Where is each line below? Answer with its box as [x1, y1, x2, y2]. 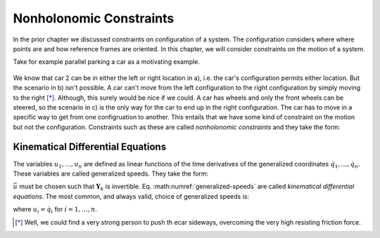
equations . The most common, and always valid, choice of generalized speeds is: [13, 192, 250, 200]
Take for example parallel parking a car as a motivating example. [13, 58, 201, 66]
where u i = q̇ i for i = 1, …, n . [13, 205, 98, 215]
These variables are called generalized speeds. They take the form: [13, 169, 209, 178]
